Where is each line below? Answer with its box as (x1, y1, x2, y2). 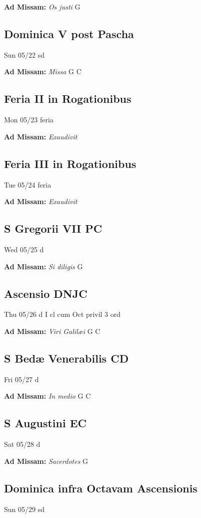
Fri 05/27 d (4, 374, 39, 384)
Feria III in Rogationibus (4, 155, 136, 171)
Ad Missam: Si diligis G (4, 261, 83, 271)
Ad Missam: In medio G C (4, 391, 91, 401)
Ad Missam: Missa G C (4, 66, 81, 77)
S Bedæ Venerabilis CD (4, 350, 129, 366)
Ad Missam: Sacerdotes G (4, 455, 88, 466)
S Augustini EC (4, 415, 87, 431)
